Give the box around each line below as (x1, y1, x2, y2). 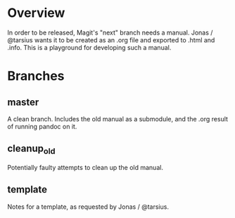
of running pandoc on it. (7, 122, 77, 131)
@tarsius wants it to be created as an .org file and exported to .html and (7, 35, 215, 44)
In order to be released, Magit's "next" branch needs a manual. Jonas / (7, 28, 213, 37)
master (7, 96, 39, 108)
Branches (7, 68, 65, 84)
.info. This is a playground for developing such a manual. (7, 43, 172, 52)
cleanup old (7, 143, 56, 157)
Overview (7, 5, 65, 21)
